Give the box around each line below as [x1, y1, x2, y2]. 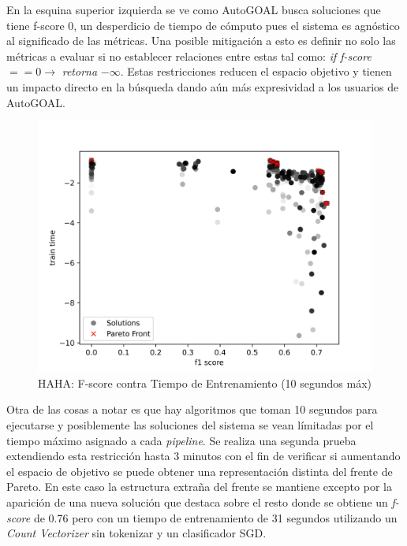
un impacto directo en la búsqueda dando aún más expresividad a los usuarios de [6, 78, 399, 95]
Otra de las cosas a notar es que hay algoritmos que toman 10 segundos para [6, 401, 378, 418]
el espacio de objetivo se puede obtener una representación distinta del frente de [6, 462, 393, 479]
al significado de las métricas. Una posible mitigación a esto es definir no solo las [6, 32, 396, 49]
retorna [62, 63, 98, 80]
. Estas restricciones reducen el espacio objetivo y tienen [120, 63, 392, 80]
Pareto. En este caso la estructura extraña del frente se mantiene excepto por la [6, 478, 392, 495]
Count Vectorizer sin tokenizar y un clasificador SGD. [6, 525, 267, 541]
